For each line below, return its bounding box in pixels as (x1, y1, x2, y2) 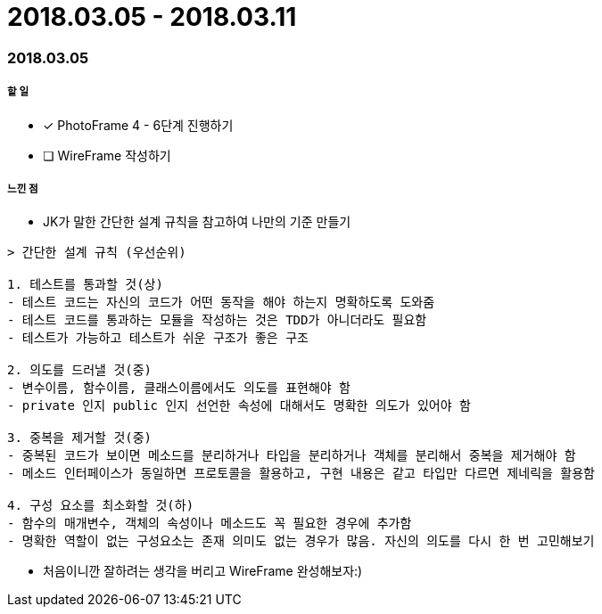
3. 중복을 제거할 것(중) (7, 430, 153, 446)
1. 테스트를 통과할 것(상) (7, 277, 163, 292)
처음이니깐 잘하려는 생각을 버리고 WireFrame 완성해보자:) (43, 563, 363, 579)
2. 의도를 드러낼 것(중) (7, 363, 153, 378)
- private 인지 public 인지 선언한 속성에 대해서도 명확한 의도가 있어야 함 (7, 398, 471, 413)
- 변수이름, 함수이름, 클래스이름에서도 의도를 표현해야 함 (7, 381, 350, 396)
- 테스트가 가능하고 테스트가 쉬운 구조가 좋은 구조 (7, 331, 309, 346)
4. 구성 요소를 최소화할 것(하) (7, 498, 194, 513)
